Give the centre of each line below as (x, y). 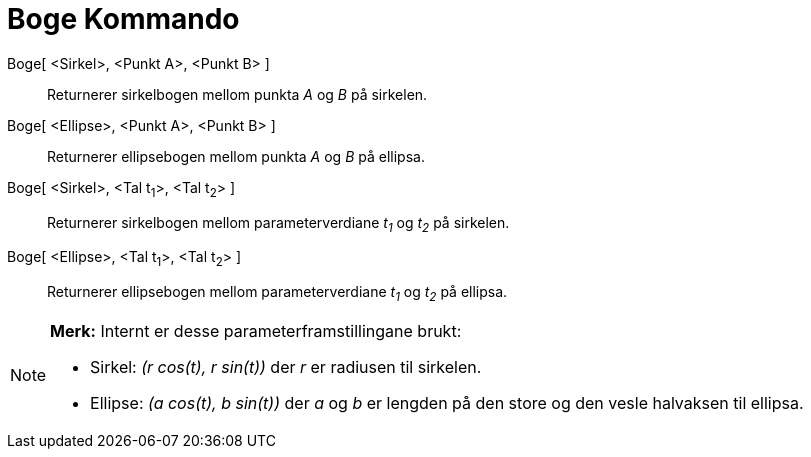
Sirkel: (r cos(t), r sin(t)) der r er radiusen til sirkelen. (286, 366)
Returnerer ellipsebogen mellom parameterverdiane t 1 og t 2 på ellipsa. (277, 293)
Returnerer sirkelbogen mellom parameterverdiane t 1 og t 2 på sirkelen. (278, 224)
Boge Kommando (123, 19)
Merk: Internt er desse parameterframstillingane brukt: (256, 330)
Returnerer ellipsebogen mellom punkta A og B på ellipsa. (236, 156)
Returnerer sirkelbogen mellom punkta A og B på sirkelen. (237, 94)
